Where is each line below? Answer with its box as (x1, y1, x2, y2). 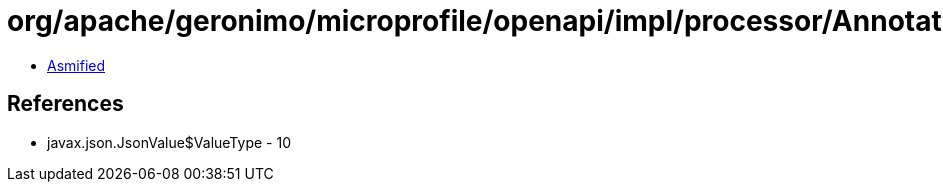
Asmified (47, 56, 106, 74)
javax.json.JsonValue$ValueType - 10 (47, 133, 291, 151)
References (7, 91, 124, 117)
